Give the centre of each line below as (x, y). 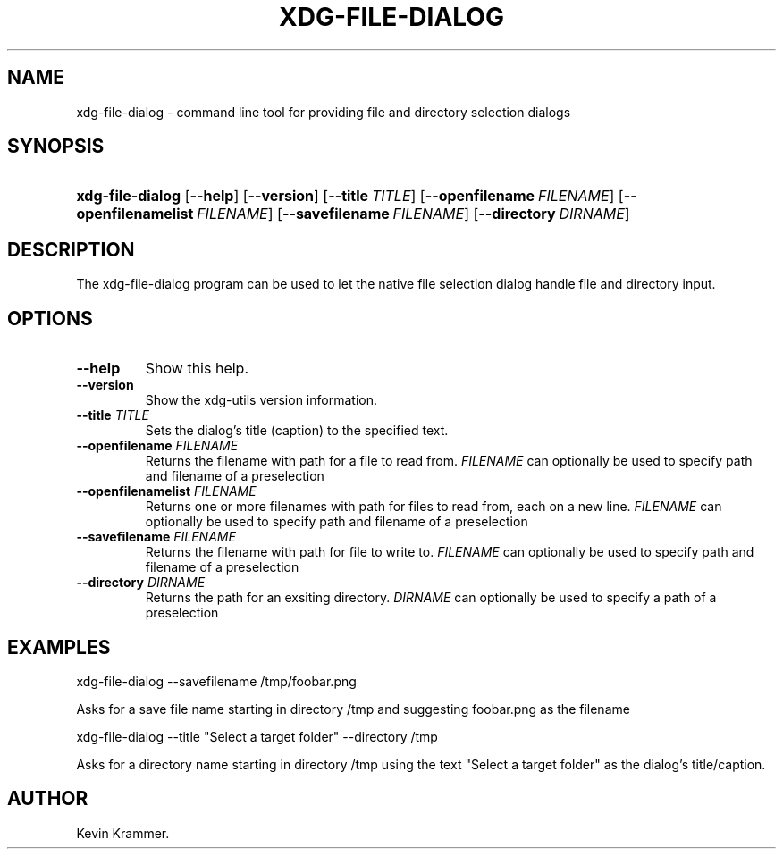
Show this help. (197, 369)
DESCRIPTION (71, 249)
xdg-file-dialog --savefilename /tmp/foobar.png (216, 681)
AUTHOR (48, 799)
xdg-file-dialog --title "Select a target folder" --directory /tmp (257, 736)
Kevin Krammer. (123, 833)
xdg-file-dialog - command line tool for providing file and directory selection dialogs (324, 112)
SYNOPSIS (56, 147)
